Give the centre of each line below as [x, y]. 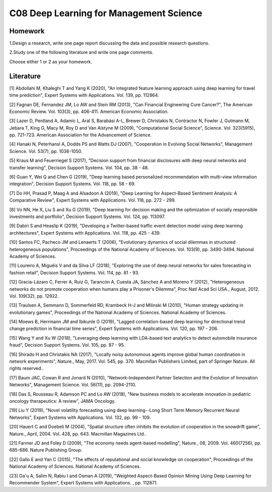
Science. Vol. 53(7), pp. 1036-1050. [46, 151]
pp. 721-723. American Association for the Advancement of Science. [81, 135]
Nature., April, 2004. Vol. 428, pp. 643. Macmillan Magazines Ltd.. [78, 433]
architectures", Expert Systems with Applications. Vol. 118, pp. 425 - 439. [85, 233]
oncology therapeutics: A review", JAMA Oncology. [62, 401]
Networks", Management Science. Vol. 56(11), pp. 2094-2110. [73, 385]
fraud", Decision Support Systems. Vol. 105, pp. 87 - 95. [67, 345]
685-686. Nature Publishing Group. [46, 450]
